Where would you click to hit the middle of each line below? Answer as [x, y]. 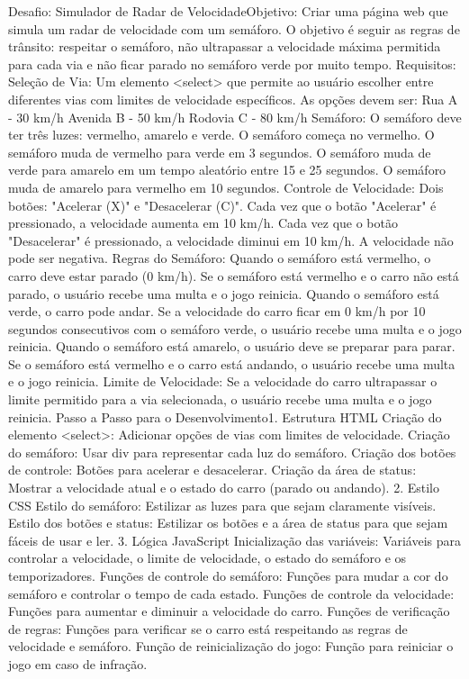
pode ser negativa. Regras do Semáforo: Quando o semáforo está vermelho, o [220, 258]
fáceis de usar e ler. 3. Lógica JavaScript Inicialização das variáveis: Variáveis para [235, 540]
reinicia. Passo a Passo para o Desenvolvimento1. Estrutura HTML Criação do [225, 416]
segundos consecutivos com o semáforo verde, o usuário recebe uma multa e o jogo [235, 328]
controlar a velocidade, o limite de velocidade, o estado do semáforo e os [207, 558]
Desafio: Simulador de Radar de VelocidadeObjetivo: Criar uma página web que [228, 11]
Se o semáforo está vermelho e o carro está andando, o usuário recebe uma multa [232, 363]
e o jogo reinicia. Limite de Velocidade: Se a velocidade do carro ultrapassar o [223, 381]
